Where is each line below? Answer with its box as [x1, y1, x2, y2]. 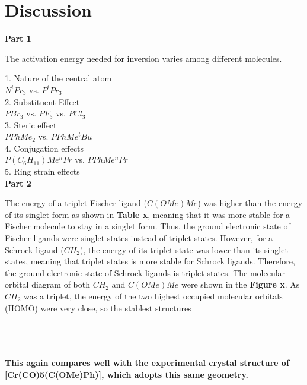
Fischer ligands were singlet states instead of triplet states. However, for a [5, 232, 273, 244]
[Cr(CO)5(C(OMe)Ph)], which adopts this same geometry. [5, 368, 249, 380]
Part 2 [5, 176, 31, 189]
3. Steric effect [5, 118, 57, 131]
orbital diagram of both [5, 278, 91, 291]
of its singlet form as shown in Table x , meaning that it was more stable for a [5, 208, 290, 220]
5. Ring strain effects [5, 165, 80, 178]
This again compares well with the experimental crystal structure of [5, 356, 289, 368]
